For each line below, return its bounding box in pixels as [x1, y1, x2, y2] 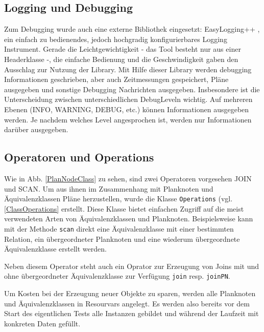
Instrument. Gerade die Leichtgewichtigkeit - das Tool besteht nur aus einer [4, 44, 241, 54]
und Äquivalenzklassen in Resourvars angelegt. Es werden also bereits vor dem [4, 298, 250, 308]
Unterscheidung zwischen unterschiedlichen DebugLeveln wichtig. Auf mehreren [4, 94, 253, 105]
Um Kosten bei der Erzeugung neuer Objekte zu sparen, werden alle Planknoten [4, 288, 256, 299]
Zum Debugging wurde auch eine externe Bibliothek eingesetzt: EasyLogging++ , [4, 24, 260, 34]
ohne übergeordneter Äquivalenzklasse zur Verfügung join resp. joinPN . [4, 271, 230, 281]
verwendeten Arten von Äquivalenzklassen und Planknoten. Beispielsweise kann [4, 213, 253, 224]
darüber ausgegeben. [4, 124, 68, 135]
